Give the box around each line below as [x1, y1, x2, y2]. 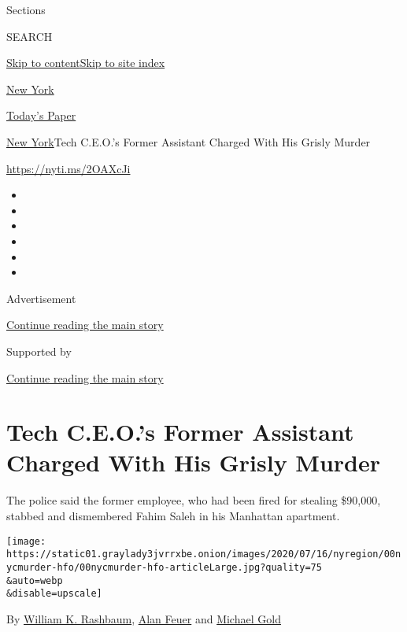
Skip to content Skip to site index [6, 54, 165, 71]
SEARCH [6, 28, 53, 44]
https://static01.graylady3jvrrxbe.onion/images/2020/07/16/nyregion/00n [6, 549, 401, 560]
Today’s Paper [6, 107, 76, 124]
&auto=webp [6, 575, 63, 586]
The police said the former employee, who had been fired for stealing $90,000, [6, 492, 381, 508]
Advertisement [6, 290, 76, 306]
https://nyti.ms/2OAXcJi [6, 160, 131, 176]
